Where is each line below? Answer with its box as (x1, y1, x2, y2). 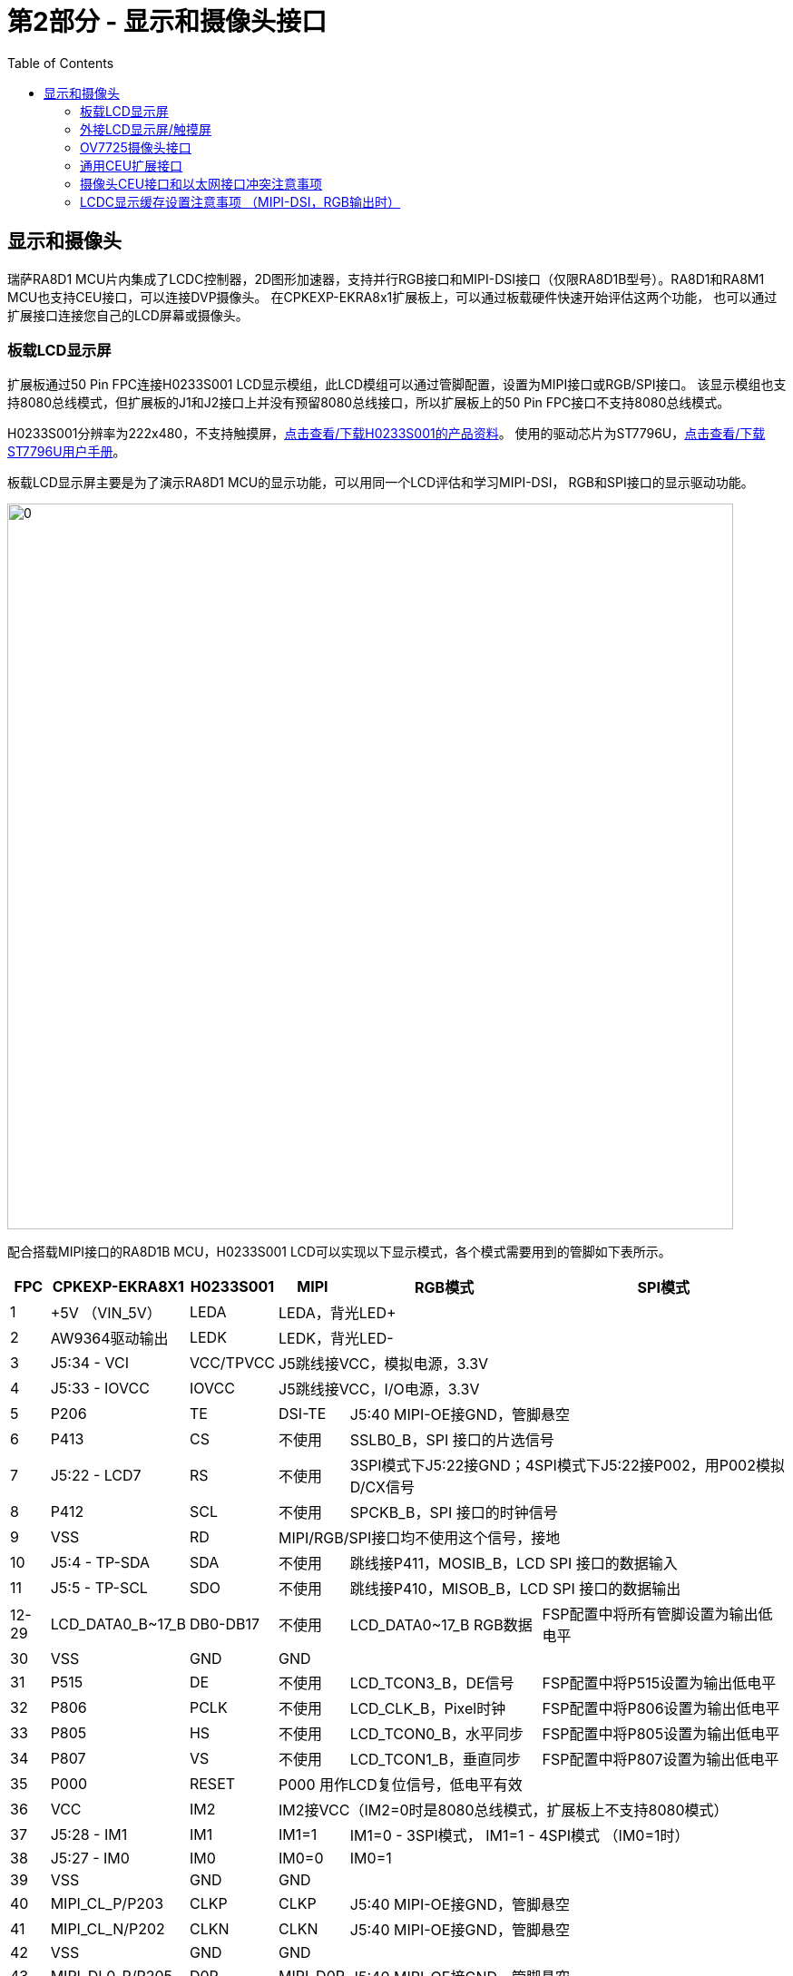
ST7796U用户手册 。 (7, 444, 126, 460)
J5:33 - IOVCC (50, 1379, 150, 1398)
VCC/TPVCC (189, 1354, 276, 1373)
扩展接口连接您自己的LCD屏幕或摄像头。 (7, 307, 249, 323)
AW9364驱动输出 (50, 1329, 169, 1348)
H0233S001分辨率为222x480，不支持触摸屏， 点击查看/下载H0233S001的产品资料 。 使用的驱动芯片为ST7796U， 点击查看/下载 (7, 426, 766, 442)
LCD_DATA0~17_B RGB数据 (349, 1616, 533, 1635)
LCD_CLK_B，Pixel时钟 (349, 1699, 506, 1718)
